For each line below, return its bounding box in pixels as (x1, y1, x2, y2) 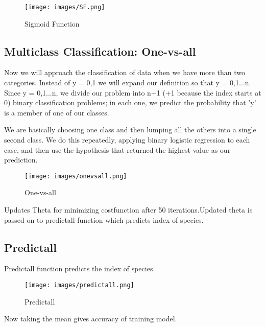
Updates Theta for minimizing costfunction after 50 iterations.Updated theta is (4, 204, 253, 215)
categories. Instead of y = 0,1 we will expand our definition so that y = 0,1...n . (4, 77, 251, 88)
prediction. (4, 154, 38, 165)
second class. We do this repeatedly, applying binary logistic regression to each (4, 134, 250, 145)
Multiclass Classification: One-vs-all (4, 43, 196, 59)
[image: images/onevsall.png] (25, 172, 127, 180)
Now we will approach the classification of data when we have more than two (4, 67, 245, 78)
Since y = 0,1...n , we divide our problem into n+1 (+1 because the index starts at (4, 87, 261, 98)
